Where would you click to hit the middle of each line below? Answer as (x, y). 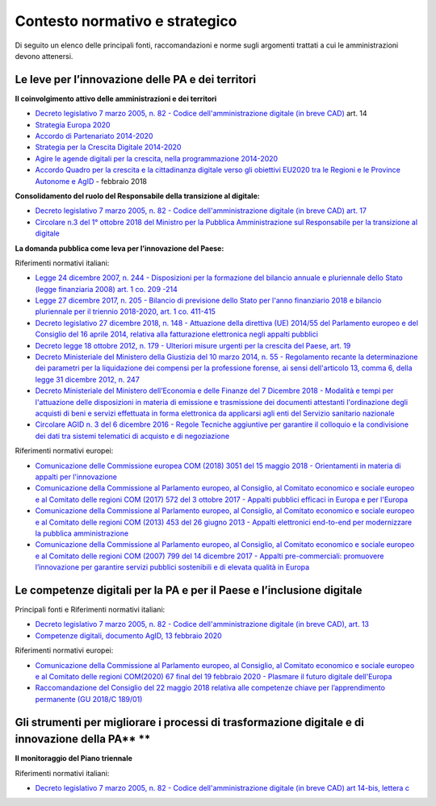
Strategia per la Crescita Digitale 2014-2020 (108, 147)
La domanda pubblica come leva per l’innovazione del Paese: (119, 248)
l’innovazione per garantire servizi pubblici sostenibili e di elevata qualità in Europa (172, 567)
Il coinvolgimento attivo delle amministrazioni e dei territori (116, 98)
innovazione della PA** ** (83, 739)
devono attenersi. (44, 56)
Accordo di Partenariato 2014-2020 (94, 136)
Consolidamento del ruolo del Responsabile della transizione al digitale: (137, 196)
